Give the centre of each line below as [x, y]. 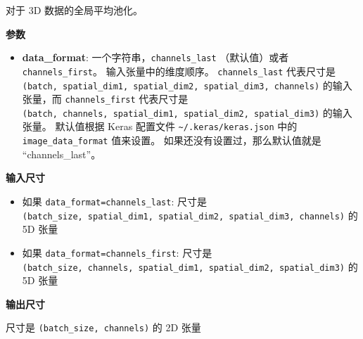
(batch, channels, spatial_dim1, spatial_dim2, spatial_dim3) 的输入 [187, 112]
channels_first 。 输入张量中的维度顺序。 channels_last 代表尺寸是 [179, 71]
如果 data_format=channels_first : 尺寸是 [117, 252]
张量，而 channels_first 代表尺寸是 [105, 99]
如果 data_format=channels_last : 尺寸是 [115, 201]
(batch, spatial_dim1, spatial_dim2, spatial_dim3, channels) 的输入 [187, 85]
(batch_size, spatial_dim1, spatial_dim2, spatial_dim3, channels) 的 [190, 215]
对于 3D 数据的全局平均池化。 [75, 10]
